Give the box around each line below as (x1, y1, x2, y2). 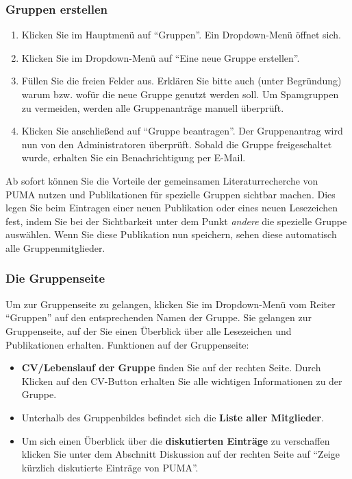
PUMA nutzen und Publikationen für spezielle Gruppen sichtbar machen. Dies (5, 187, 336, 201)
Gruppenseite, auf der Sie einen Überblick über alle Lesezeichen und (5, 323, 292, 338)
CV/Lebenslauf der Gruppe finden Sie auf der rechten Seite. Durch (21, 360, 321, 375)
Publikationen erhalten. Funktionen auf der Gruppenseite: (5, 337, 249, 351)
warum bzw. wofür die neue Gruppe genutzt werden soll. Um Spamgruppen (21, 87, 339, 101)
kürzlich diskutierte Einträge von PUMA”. (21, 460, 199, 474)
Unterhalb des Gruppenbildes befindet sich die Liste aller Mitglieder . (21, 410, 324, 424)
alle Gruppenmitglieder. (5, 240, 105, 255)
